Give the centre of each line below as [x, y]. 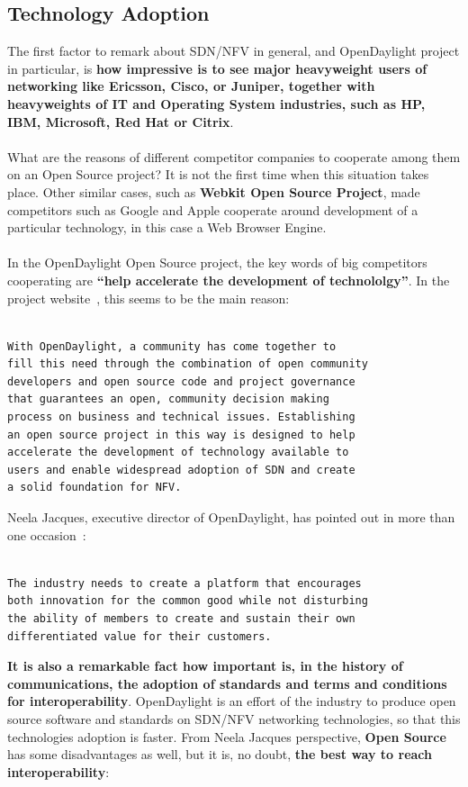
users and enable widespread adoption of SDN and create [181, 470]
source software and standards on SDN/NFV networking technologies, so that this [234, 718]
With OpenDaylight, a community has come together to [172, 346]
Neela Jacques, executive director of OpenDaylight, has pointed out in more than [231, 517]
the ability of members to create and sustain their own [181, 619]
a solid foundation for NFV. [94, 488]
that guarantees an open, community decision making [168, 399]
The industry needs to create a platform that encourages [184, 583]
